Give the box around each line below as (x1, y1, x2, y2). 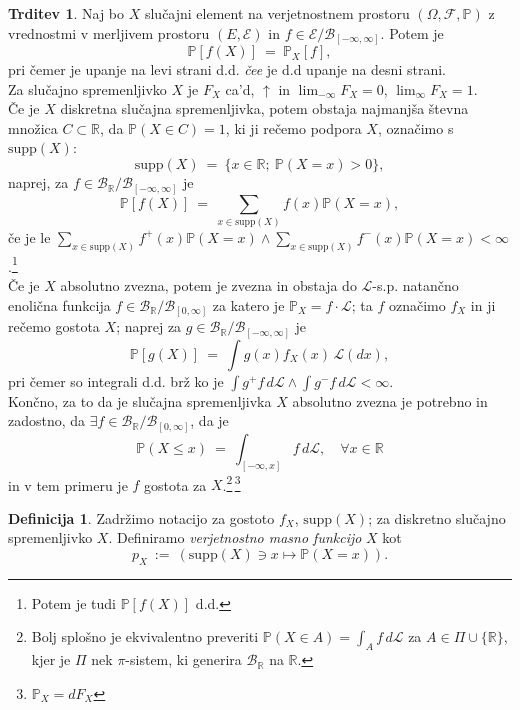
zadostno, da (8, 410, 86, 431)
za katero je (212, 294, 285, 315)
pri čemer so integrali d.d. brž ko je (8, 370, 224, 391)
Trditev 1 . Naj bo (8, 3, 125, 23)
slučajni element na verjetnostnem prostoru (144, 3, 410, 23)
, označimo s (377, 117, 454, 138)
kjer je (31, 649, 71, 670)
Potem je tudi (31, 592, 116, 613)
